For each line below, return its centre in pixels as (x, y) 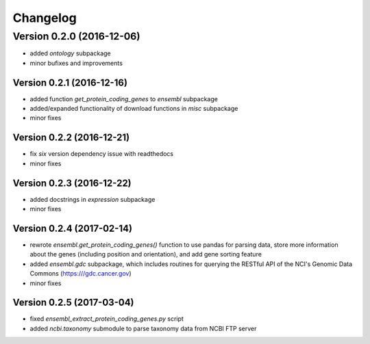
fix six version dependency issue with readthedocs (102, 154)
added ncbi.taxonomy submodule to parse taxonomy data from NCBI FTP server (143, 328)
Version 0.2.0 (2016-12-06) (76, 36)
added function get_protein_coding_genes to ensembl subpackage (124, 98)
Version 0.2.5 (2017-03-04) (73, 303)
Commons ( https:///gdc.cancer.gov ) (81, 274)
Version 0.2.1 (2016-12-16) (70, 82)
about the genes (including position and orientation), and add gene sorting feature (146, 254)
